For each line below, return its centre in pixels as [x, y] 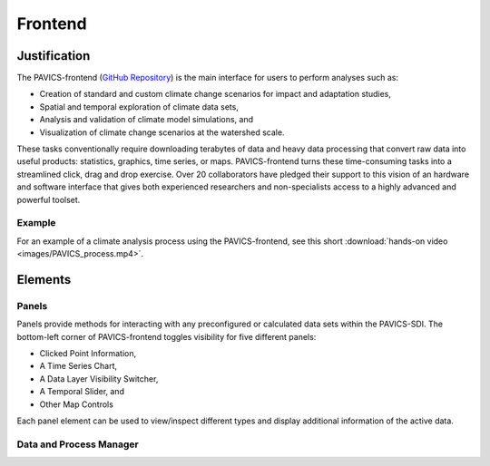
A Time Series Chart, [78, 366]
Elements [44, 280]
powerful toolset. [49, 199]
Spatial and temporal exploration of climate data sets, [139, 107]
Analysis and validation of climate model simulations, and [147, 120]
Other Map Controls [76, 404]
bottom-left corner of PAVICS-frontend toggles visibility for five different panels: [167, 336]
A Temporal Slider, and [82, 392]
